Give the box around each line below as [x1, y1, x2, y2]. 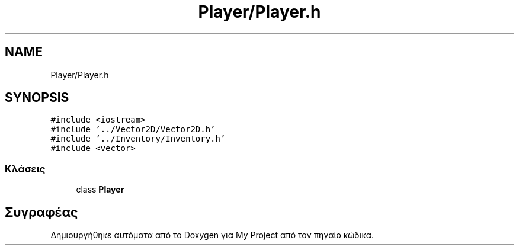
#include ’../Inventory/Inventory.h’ [50, 134, 226, 144]
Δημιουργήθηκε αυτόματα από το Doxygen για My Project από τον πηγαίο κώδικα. [50, 230, 374, 241]
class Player [76, 184, 124, 195]
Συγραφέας [5, 204, 78, 220]
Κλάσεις [5, 162, 46, 175]
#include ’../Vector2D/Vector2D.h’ [50, 124, 216, 134]
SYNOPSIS [5, 90, 69, 105]
